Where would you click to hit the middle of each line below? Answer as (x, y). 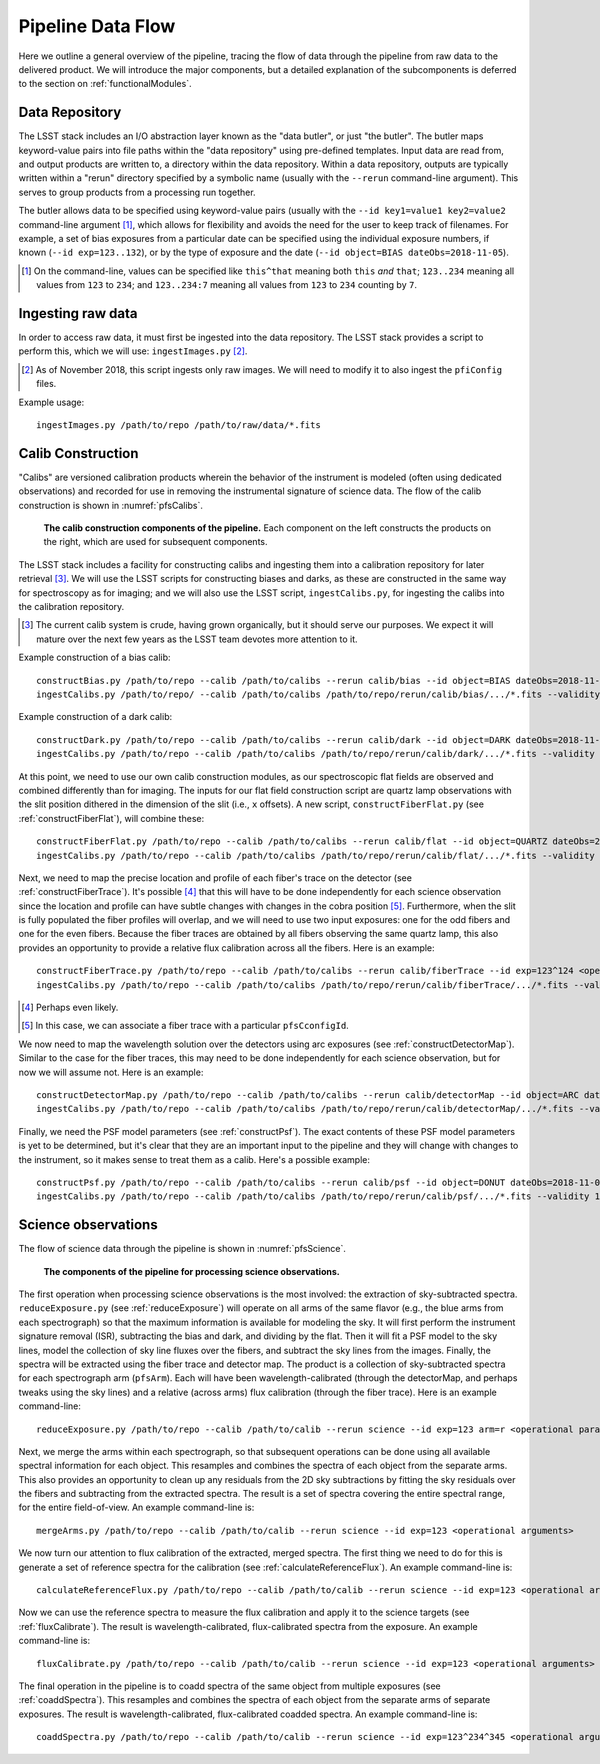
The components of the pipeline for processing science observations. (191, 1271)
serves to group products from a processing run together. (137, 192)
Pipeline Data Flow (97, 26)
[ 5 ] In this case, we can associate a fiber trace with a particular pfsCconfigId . (185, 1026)
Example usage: (51, 402)
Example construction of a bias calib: (94, 657)
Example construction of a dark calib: (95, 717)
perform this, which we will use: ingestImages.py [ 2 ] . (133, 351)
